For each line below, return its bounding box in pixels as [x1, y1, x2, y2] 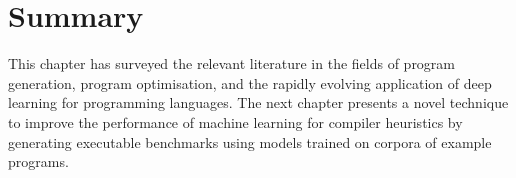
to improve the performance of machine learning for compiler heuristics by [8, 111, 463, 132]
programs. [8, 151, 69, 172]
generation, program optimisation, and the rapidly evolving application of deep [8, 72, 492, 93]
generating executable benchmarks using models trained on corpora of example [8, 131, 492, 152]
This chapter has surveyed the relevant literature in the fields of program [8, 53, 456, 74]
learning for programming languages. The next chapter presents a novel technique [8, 92, 509, 113]
